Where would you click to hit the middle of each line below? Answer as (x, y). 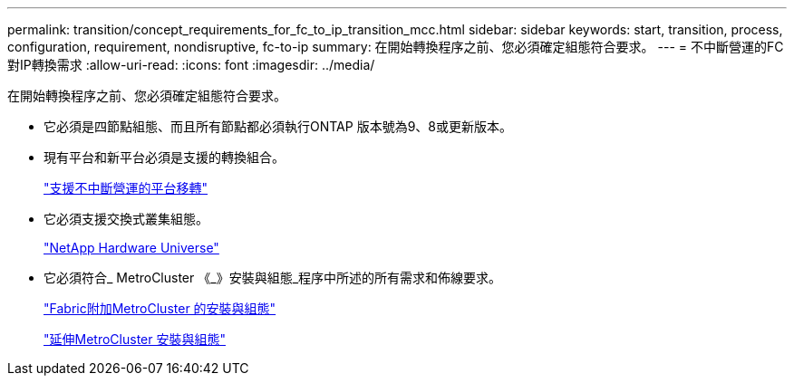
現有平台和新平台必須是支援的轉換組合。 (164, 157)
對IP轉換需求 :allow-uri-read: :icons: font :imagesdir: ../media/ (191, 65)
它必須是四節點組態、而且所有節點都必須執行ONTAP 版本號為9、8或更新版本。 (278, 126)
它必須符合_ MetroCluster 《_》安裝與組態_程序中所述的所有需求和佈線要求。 (273, 278)
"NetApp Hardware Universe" (131, 248)
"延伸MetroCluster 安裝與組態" (135, 339)
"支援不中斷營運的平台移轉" (126, 188)
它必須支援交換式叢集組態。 (126, 219)
